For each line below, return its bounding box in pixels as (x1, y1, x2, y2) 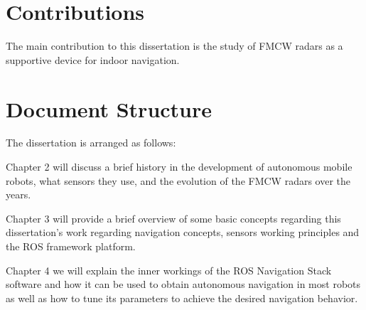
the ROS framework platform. (6, 239, 136, 253)
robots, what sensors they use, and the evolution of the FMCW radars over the (6, 173, 351, 188)
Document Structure (6, 94, 212, 123)
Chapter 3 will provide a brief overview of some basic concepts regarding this (6, 210, 341, 225)
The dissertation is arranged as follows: (6, 135, 176, 150)
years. (6, 187, 31, 202)
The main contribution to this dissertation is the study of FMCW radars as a (6, 38, 343, 53)
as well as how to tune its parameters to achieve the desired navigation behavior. (6, 290, 358, 305)
